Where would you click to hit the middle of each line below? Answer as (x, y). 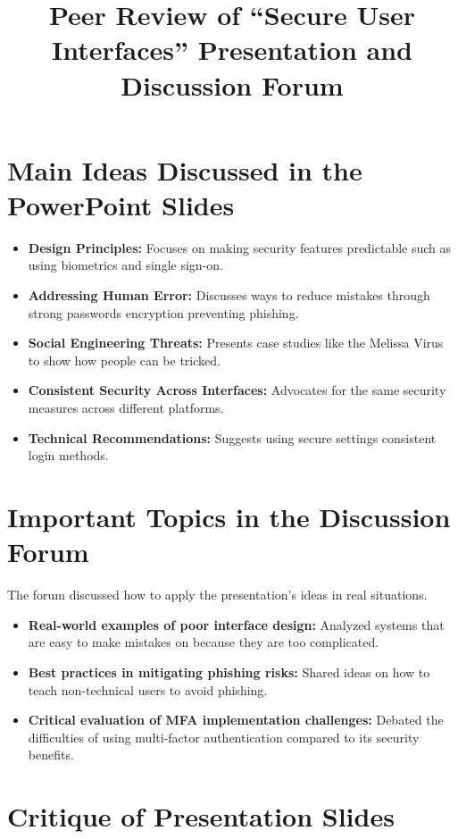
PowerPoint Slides (121, 204)
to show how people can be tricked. (124, 360)
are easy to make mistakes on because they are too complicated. (204, 642)
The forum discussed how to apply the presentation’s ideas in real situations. (217, 595)
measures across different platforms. (126, 408)
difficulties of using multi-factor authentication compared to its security (224, 737)
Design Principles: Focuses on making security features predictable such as (240, 247)
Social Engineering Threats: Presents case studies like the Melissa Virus (236, 343)
